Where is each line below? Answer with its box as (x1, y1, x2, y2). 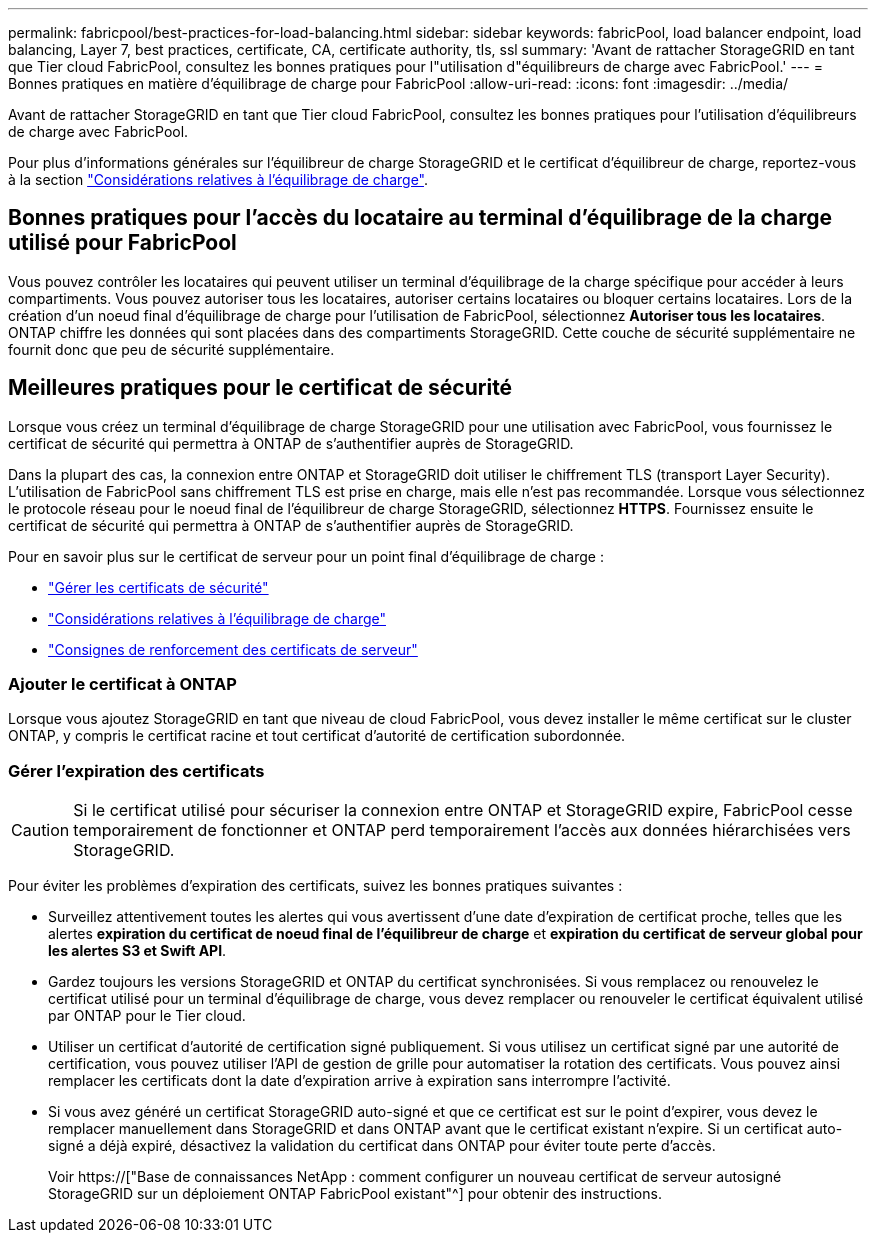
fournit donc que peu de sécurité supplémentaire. (8, 340, 335, 358)
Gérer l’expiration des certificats (8, 760, 265, 781)
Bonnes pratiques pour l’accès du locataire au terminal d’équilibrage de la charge (8, 205, 833, 231)
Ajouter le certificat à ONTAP (8, 674, 237, 695)
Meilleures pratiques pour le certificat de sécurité (8, 375, 513, 401)
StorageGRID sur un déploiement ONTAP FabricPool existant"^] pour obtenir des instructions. (48, 1185, 662, 1203)
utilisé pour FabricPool (8, 230, 237, 256)
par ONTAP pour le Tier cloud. (48, 1007, 246, 1025)
